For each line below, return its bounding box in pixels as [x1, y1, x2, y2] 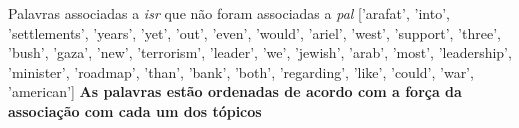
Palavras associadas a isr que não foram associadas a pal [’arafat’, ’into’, [8, 3, 450, 23]
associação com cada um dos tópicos [8, 100, 262, 121]
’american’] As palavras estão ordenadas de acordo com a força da [8, 81, 462, 102]
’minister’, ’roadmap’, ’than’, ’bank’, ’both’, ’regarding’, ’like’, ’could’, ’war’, [8, 61, 474, 82]
